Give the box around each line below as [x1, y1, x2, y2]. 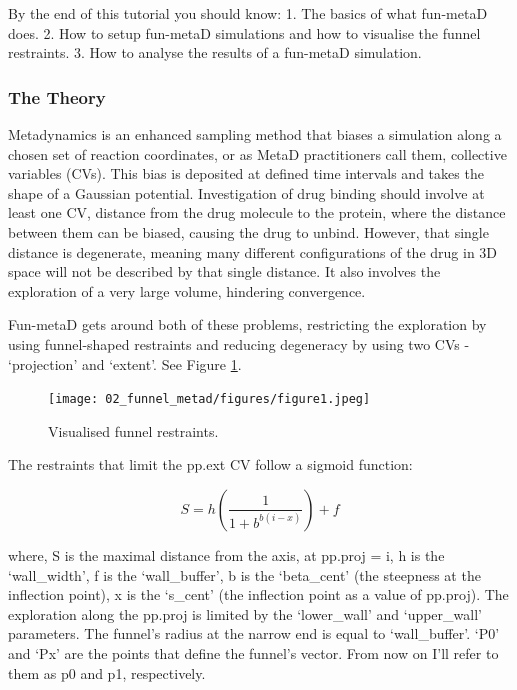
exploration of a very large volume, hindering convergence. [8, 280, 366, 301]
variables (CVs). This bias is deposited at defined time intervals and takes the [8, 163, 484, 184]
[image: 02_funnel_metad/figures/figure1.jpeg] [48, 392, 371, 407]
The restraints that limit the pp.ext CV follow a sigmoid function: [8, 454, 413, 475]
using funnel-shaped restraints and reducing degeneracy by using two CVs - [8, 333, 470, 354]
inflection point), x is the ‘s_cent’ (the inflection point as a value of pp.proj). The [8, 584, 509, 605]
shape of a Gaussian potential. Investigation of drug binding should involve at [8, 182, 485, 203]
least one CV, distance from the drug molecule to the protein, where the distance [8, 202, 506, 223]
